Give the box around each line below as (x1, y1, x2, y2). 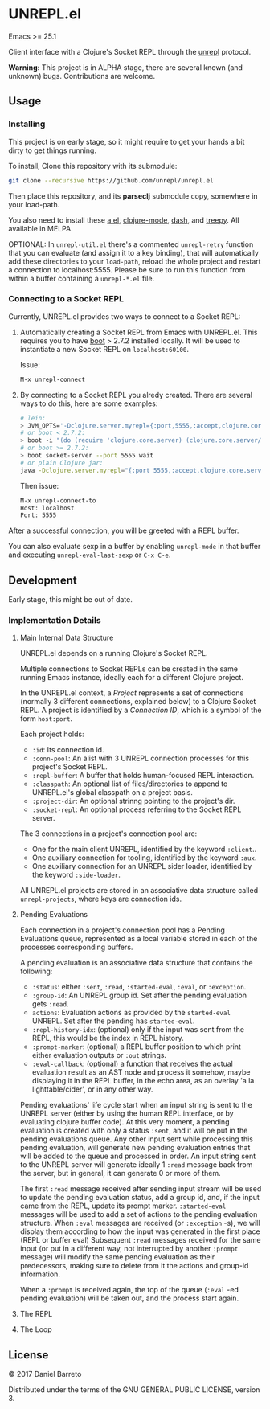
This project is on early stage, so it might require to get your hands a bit (8, 137, 245, 146)
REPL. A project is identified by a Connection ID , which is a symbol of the (19, 705, 262, 715)
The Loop (19, 1325, 52, 1334)
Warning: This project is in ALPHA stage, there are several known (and (8, 62, 243, 72)
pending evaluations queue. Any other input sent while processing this (19, 1134, 253, 1144)
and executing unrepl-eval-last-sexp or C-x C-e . (8, 550, 171, 559)
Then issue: (19, 481, 59, 490)
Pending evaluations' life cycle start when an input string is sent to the (19, 1100, 253, 1110)
